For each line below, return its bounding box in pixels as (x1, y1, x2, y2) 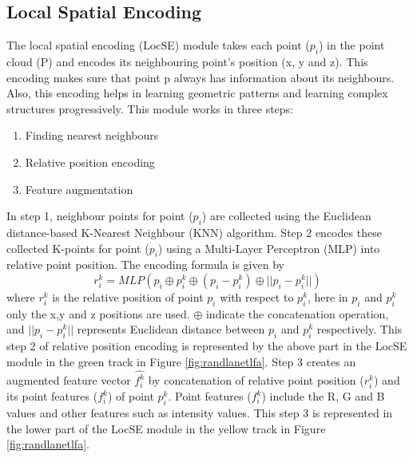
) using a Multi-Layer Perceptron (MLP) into (157, 239, 380, 256)
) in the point (318, 37, 385, 53)
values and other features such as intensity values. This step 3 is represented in (6, 404, 393, 420)
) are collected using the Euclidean (201, 207, 371, 224)
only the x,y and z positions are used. (6, 305, 190, 322)
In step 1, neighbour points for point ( (6, 207, 193, 224)
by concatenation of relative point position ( (148, 372, 364, 389)
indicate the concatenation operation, (205, 305, 389, 322)
